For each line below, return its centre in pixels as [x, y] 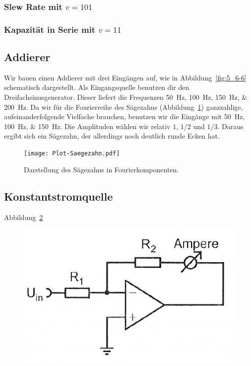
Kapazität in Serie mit [50, 29]
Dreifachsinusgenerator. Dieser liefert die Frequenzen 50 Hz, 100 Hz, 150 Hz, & [126, 97]
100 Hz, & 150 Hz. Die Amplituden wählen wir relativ [87, 126]
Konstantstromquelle [59, 196]
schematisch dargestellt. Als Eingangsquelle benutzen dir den [97, 87]
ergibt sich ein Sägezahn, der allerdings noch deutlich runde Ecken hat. [112, 136]
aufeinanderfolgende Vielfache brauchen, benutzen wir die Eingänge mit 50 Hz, [125, 116]
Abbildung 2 [24, 217]
